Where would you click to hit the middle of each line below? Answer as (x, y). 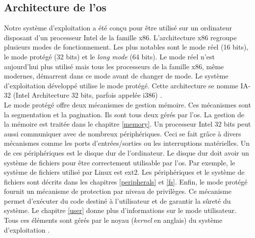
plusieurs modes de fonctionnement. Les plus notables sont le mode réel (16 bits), (126, 47)
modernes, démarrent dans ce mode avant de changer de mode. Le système (116, 76)
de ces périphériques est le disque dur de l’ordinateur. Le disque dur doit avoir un (127, 152)
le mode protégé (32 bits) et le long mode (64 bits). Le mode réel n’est (109, 56)
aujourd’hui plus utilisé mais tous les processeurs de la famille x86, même (114, 66)
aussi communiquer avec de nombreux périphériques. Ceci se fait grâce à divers (123, 133)
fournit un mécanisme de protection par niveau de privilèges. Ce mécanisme (118, 191)
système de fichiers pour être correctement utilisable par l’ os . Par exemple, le (120, 162)
